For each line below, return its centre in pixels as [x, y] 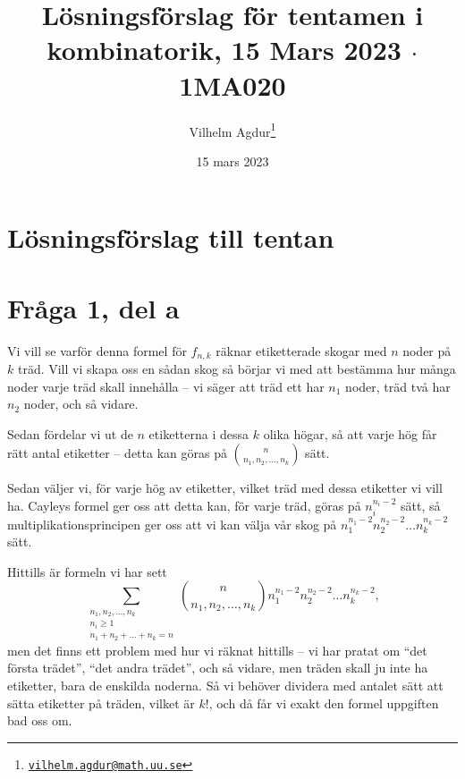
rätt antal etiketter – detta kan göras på [117, 453]
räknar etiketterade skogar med [301, 350]
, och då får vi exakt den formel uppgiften [324, 703]
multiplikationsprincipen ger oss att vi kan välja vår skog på [172, 524]
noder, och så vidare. [81, 404]
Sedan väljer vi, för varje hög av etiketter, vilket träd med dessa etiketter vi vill [225, 488]
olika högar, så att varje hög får [350, 433]
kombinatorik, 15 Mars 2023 [224, 50]
